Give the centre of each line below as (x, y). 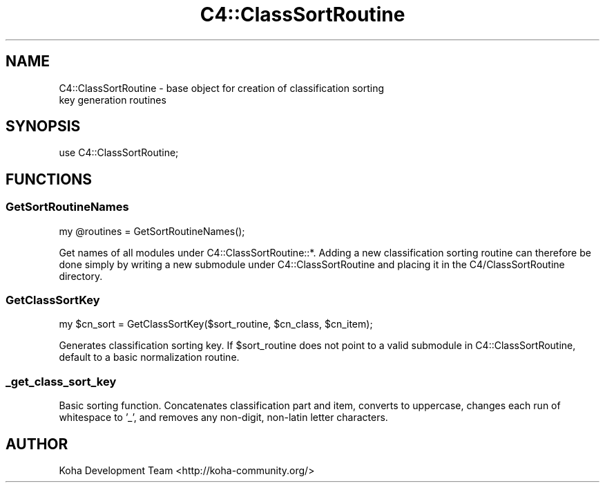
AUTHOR (37, 444)
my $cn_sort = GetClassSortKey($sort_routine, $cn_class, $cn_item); (216, 324)
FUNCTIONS (49, 179)
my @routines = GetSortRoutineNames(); (152, 231)
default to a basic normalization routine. (149, 357)
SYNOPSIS (43, 126)
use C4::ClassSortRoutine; (119, 153)
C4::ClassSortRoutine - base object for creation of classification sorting (222, 88)
